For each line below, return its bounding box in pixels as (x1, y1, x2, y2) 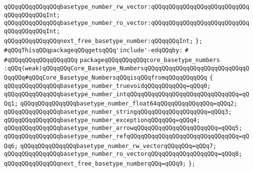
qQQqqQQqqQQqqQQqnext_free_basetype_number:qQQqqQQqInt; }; (4, 37, 203, 44)
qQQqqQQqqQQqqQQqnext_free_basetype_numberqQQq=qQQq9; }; (4, 160, 196, 167)
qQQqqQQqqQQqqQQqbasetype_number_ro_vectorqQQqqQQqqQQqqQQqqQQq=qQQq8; (4, 150, 242, 158)
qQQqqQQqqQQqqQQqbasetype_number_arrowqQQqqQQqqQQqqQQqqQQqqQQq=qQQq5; (4, 125, 242, 132)
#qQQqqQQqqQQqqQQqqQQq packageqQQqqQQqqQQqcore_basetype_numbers (4, 56, 220, 64)
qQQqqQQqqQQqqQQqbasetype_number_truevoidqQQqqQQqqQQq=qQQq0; (4, 82, 211, 89)
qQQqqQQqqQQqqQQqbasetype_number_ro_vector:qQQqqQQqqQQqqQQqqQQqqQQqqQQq (4, 20, 250, 27)
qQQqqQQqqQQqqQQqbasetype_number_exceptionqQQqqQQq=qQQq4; (4, 116, 200, 124)
